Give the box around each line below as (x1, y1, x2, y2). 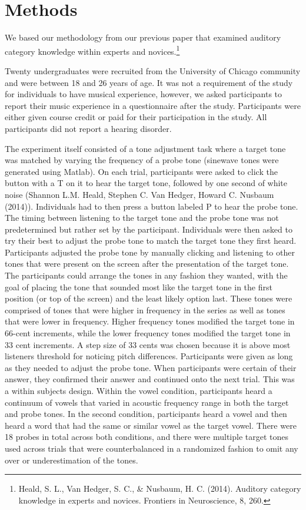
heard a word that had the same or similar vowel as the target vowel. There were (5, 419, 297, 431)
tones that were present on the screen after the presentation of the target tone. (5, 257, 289, 270)
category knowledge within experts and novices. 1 (5, 43, 180, 57)
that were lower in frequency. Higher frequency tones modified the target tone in (5, 315, 295, 327)
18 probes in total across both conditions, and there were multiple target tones (5, 430, 289, 443)
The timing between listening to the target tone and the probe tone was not (5, 211, 279, 224)
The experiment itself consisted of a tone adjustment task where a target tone (5, 142, 286, 154)
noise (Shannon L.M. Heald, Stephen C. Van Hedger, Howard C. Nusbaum (5, 188, 274, 200)
